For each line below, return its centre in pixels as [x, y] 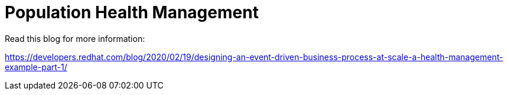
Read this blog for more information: [75, 38]
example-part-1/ [36, 67]
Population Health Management [132, 12]
